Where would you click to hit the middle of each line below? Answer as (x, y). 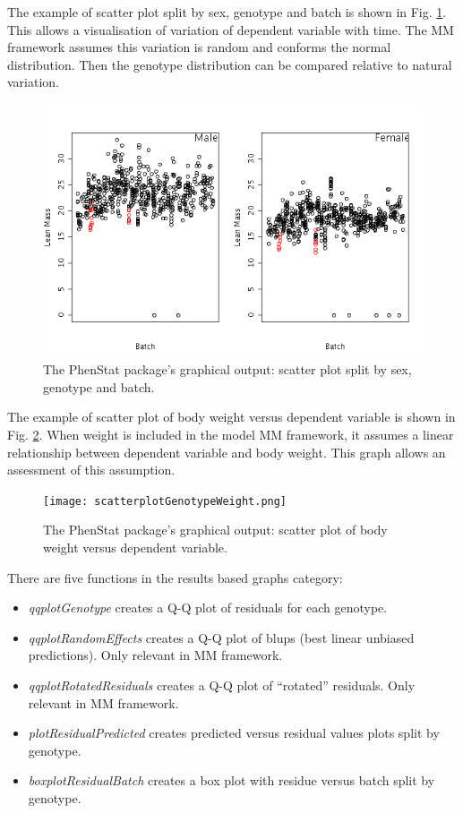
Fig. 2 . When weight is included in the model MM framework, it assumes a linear (231, 434)
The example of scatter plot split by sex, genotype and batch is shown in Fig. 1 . (227, 12)
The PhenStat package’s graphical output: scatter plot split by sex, (227, 369)
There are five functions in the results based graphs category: (175, 577)
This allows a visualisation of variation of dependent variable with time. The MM (231, 29)
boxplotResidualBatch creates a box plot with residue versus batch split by (231, 780)
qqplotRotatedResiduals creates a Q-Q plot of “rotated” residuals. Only (222, 685)
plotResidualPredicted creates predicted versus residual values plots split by (234, 733)
